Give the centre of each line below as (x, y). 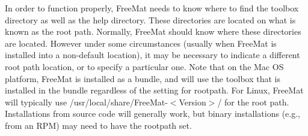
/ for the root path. (253, 102)
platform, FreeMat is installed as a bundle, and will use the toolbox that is (143, 78)
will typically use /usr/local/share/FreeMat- (86, 102)
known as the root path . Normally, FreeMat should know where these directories (153, 31)
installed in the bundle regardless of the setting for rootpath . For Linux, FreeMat (154, 90)
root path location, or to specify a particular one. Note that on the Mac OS (144, 66)
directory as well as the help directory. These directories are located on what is (150, 19)
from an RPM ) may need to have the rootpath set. (98, 125)
